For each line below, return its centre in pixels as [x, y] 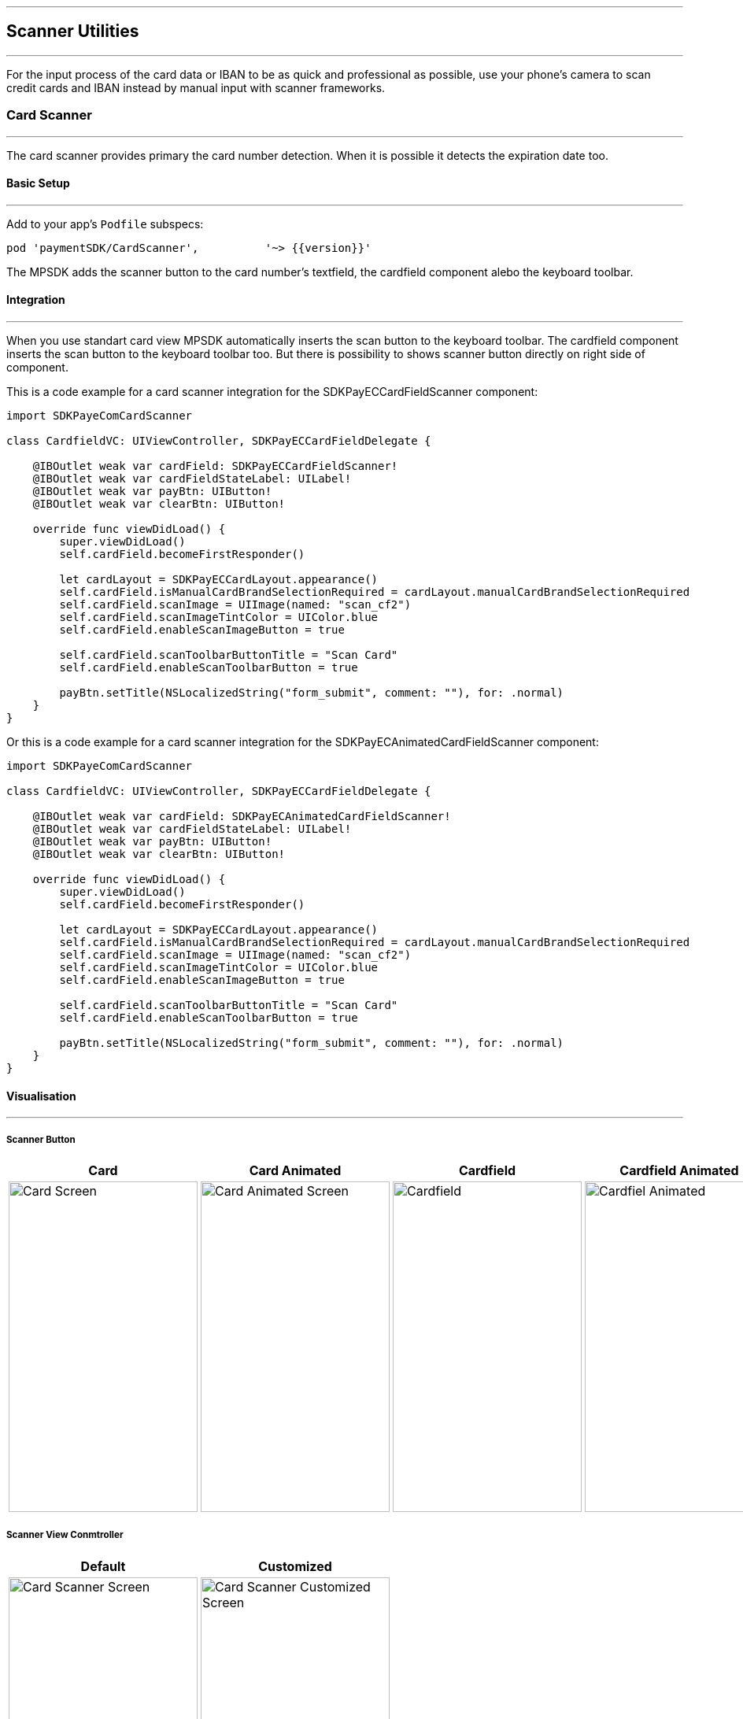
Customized [295, 1566]
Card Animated [295, 1171]
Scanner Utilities [73, 31]
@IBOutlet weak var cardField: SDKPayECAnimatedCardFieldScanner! [242, 817]
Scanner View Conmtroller [65, 1535]
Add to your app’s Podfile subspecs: [105, 224]
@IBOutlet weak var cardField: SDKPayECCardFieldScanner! [215, 466]
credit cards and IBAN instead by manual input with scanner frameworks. [196, 87]
